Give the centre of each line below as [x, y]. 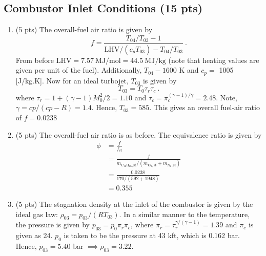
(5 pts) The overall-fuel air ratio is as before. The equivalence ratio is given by [139, 134]
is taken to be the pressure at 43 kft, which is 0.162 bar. [152, 235]
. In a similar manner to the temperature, [185, 214]
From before [35, 60]
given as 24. [34, 235]
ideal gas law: [37, 214]
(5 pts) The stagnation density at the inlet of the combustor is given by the [134, 204]
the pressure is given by [53, 225]
